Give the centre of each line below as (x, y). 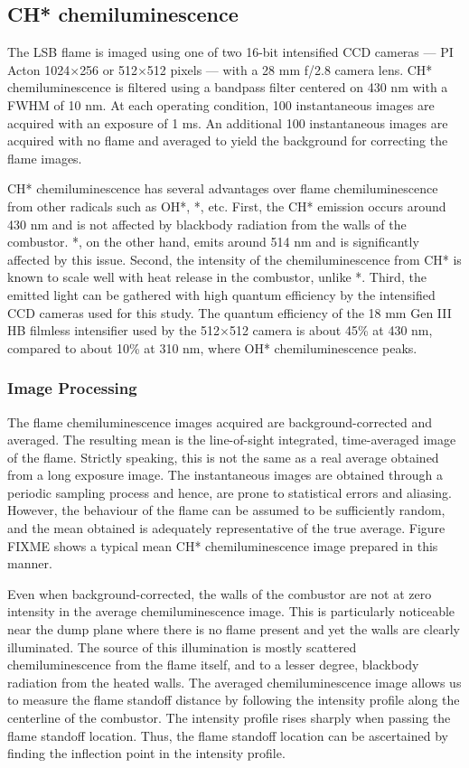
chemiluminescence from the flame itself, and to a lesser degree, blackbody (213, 665)
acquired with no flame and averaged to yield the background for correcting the (228, 140)
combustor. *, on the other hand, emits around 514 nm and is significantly (213, 242)
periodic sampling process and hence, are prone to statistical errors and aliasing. (230, 492)
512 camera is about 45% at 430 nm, (331, 330)
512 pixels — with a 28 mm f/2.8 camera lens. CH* (290, 69)
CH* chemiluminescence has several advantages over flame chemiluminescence (223, 188)
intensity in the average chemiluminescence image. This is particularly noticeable (231, 611)
